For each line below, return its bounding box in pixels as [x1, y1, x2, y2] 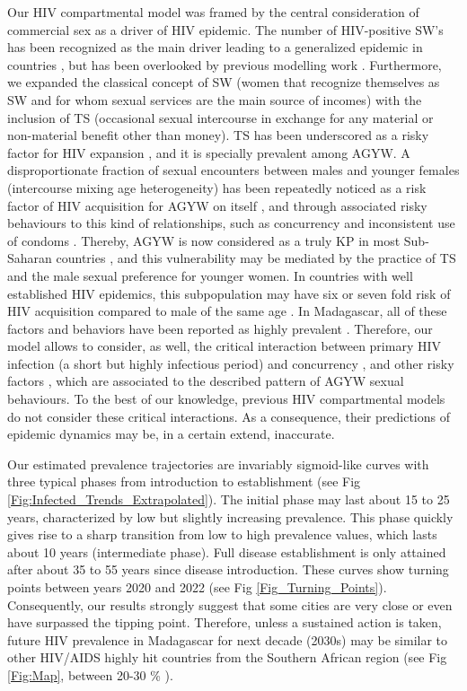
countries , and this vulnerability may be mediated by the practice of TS [56, 249, 456, 267]
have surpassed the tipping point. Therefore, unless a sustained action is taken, [7, 613, 442, 632]
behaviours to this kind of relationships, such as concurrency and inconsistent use [7, 214, 455, 232]
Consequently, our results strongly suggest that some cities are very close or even [7, 595, 453, 614]
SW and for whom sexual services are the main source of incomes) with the [7, 90, 422, 109]
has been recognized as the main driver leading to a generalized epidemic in [7, 38, 423, 57]
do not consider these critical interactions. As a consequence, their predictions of [7, 407, 450, 425]
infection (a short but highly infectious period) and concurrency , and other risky [7, 354, 454, 372]
